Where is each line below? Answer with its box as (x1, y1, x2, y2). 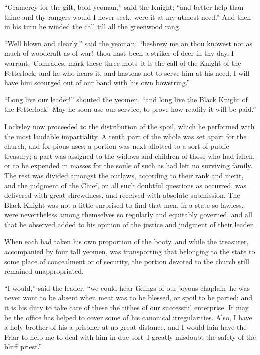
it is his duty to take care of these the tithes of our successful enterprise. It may (4, 302, 249, 313)
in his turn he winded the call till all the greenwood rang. (4, 21, 181, 32)
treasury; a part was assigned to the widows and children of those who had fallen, (4, 150, 255, 161)
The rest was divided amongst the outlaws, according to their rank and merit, (4, 170, 244, 180)
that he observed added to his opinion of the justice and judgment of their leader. (4, 219, 255, 229)
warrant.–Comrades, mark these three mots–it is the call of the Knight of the (4, 57, 241, 68)
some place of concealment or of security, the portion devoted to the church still (4, 256, 249, 266)
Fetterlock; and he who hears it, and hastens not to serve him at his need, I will (4, 67, 250, 78)
